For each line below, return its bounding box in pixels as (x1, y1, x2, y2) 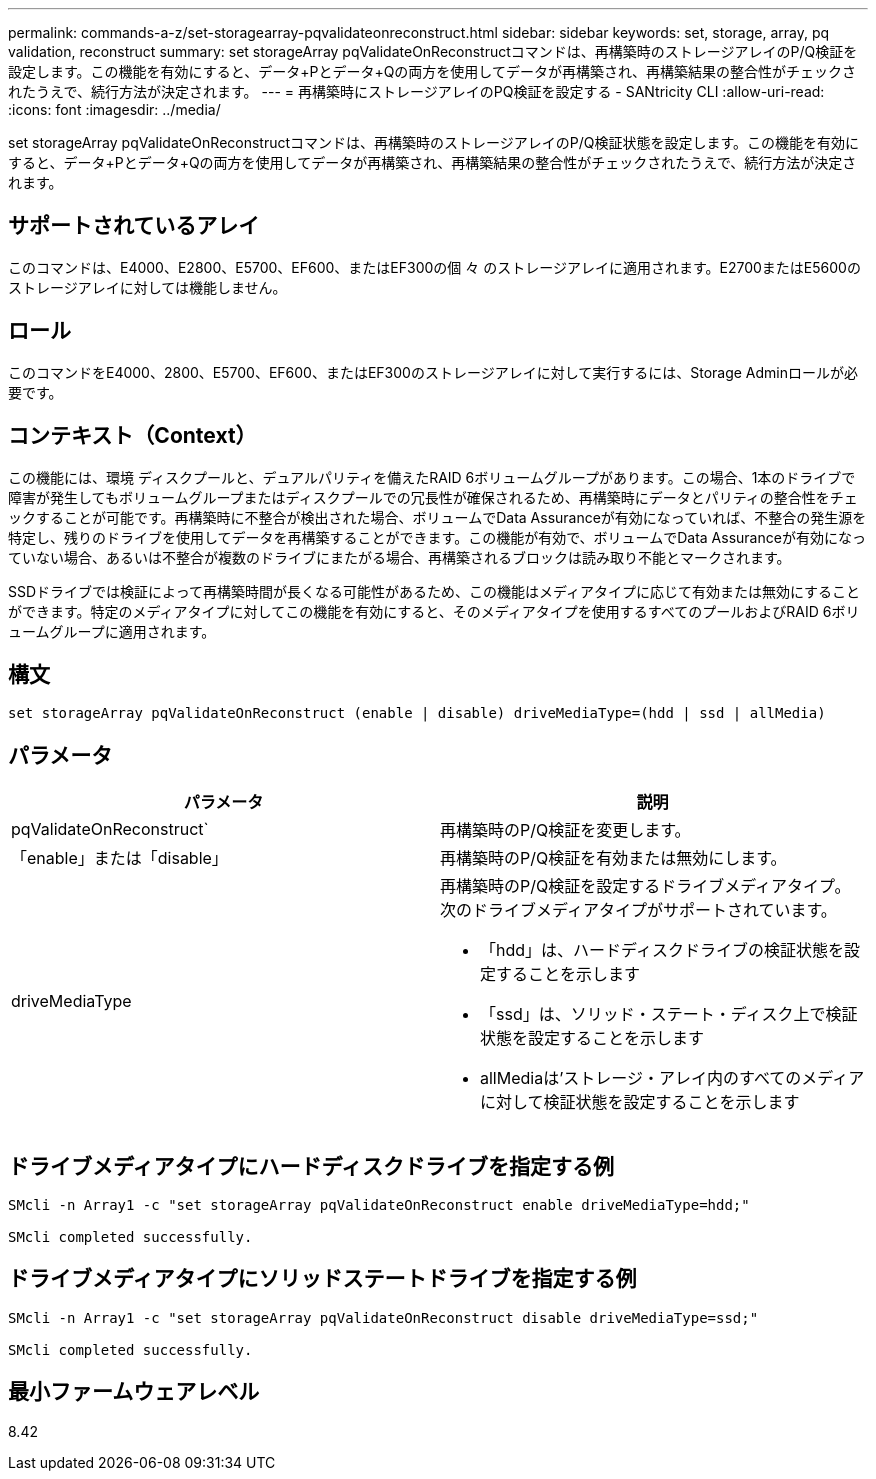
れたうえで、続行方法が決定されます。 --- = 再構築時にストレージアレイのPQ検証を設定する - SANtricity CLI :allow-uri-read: (8, 83, 825, 100)
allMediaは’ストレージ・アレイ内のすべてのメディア (480, 1068, 865, 1089)
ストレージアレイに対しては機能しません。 (8, 278, 287, 296)
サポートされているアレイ (8, 213, 260, 239)
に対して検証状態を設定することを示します (480, 1092, 800, 1113)
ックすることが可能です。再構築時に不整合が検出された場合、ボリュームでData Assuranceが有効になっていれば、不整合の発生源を (8, 508, 867, 526)
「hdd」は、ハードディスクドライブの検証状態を (480, 940, 844, 961)
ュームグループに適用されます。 (8, 622, 216, 640)
